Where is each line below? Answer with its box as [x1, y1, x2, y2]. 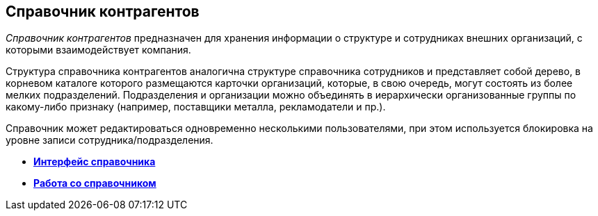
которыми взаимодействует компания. [6, 44, 191, 56]
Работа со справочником [33, 177, 156, 190]
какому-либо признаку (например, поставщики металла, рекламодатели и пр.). [6, 101, 386, 113]
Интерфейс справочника [33, 156, 156, 168]
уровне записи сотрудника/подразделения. [6, 134, 213, 147]
